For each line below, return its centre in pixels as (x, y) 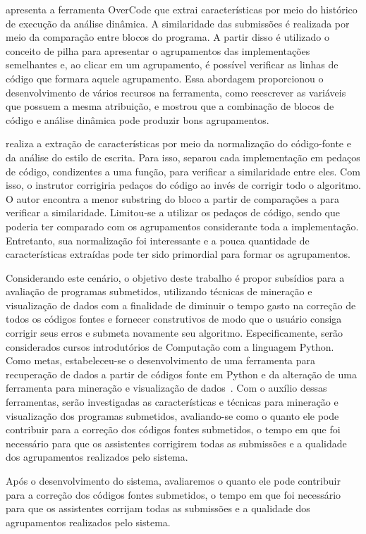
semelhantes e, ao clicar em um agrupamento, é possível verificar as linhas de (172, 64)
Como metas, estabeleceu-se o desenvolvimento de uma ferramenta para (161, 360)
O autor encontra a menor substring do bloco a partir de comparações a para (173, 198)
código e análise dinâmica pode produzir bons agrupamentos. (138, 119)
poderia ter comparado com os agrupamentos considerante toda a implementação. (182, 226)
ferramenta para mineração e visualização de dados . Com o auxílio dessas (166, 388)
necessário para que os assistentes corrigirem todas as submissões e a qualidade (176, 443)
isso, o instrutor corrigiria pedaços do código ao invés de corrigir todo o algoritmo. (183, 185)
